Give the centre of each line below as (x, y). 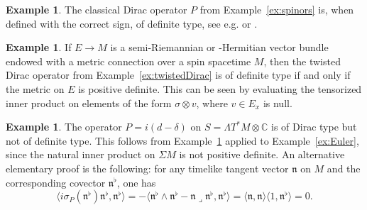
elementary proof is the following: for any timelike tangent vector (147, 168)
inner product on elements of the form (89, 103)
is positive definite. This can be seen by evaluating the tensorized (220, 88)
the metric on (35, 88)
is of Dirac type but (314, 127)
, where (212, 103)
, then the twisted (302, 61)
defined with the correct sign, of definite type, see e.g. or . (132, 23)
